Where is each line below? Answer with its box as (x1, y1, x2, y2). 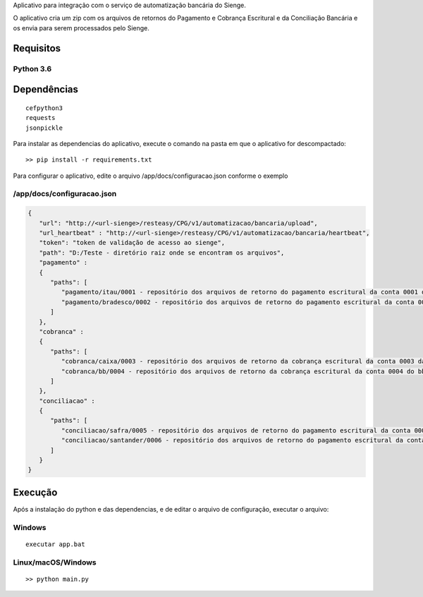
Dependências (13, 83, 79, 95)
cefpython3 (25, 104, 63, 112)
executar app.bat (25, 540, 85, 548)
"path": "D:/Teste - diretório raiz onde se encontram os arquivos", (39, 248, 285, 257)
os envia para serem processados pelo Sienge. (13, 23, 149, 32)
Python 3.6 (13, 64, 52, 73)
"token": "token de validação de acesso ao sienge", (39, 239, 226, 247)
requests (25, 114, 56, 122)
